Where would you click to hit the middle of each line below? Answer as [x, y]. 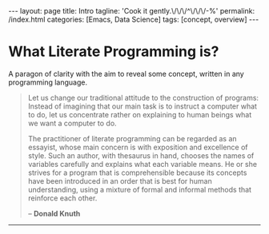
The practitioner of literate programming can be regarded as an [132, 138]
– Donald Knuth [54, 213]
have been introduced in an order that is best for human [120, 180]
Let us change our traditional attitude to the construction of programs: [143, 97]
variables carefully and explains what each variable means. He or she [143, 164]
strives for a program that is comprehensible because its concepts [137, 173]
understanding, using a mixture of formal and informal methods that [140, 189]
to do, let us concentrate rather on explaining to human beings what [140, 114]
